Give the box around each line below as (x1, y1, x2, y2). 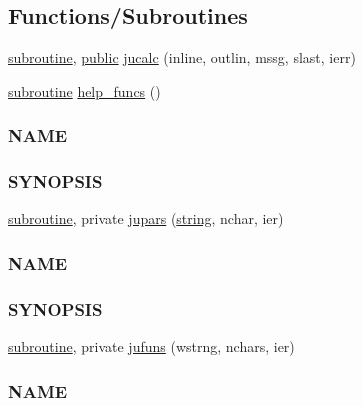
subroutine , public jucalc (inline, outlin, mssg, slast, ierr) (8, 47, 356, 68)
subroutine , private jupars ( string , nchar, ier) (8, 208, 284, 229)
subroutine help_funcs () (8, 80, 161, 101)
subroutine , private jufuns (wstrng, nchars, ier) (8, 336, 295, 357)
